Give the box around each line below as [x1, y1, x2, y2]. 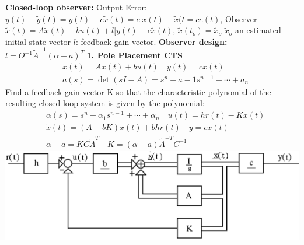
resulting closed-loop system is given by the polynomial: [5, 97, 205, 109]
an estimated [235, 24, 281, 36]
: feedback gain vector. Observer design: [75, 35, 228, 47]
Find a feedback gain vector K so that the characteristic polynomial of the [5, 85, 271, 97]
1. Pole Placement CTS [86, 49, 183, 61]
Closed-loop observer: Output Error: [5, 1, 147, 13]
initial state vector [5, 35, 71, 47]
